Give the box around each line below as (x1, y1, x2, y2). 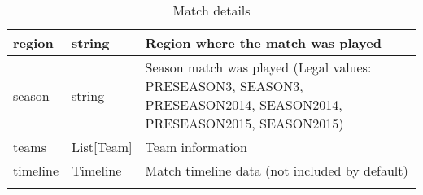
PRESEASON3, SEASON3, (145, 76, 303, 95)
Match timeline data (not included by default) (145, 161, 408, 180)
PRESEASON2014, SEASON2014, (145, 95, 342, 114)
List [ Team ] (72, 137, 133, 156)
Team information (145, 137, 247, 156)
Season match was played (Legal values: (145, 58, 372, 76)
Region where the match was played (145, 33, 382, 52)
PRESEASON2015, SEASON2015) (145, 114, 344, 132)
